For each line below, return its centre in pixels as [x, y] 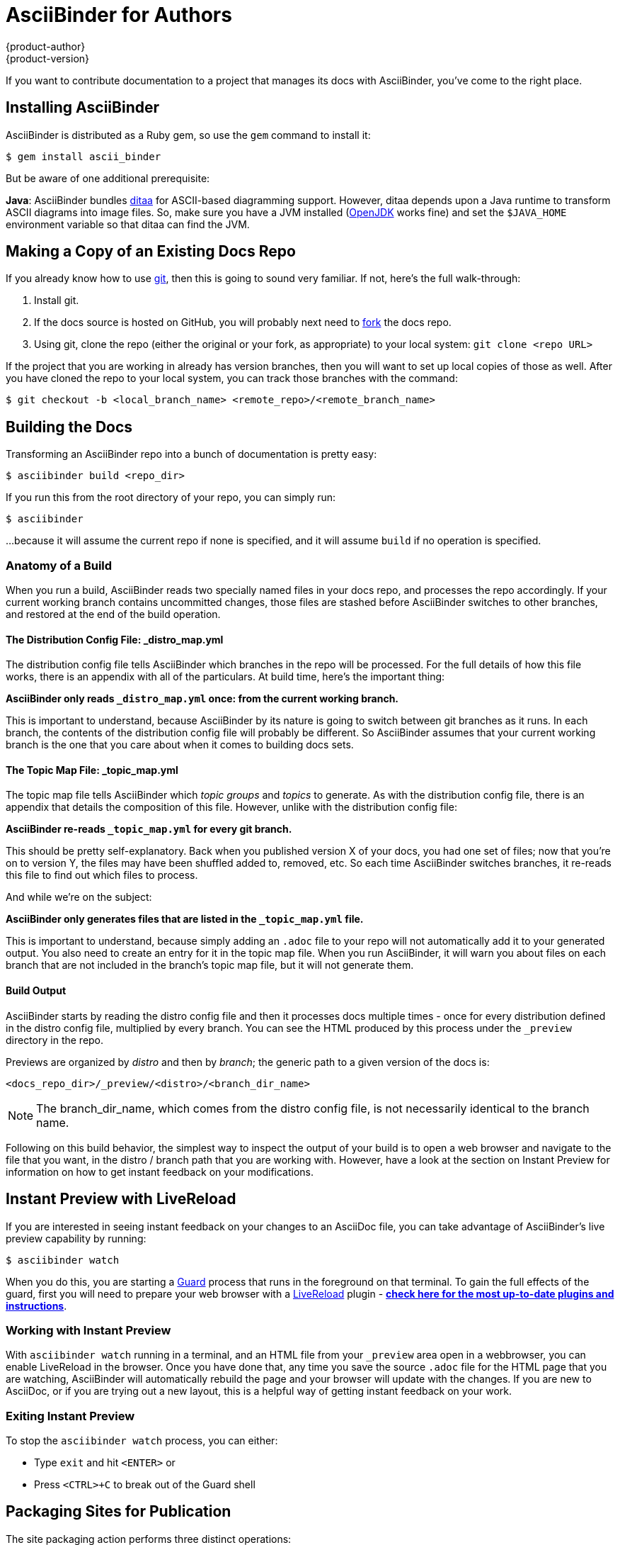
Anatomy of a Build [59, 565]
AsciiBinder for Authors [119, 15]
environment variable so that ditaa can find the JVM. [128, 224]
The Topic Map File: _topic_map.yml [92, 770]
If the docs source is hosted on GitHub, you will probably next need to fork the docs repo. [243, 322]
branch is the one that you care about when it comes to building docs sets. [180, 745]
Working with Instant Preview [88, 1330]
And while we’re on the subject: [79, 897]
